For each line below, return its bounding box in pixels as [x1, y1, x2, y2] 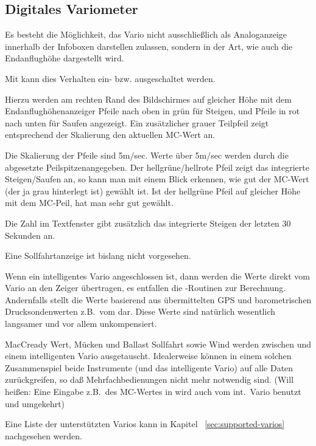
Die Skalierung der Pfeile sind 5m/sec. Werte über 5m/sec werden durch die [5, 148, 289, 161]
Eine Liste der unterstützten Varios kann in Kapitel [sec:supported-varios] [5, 417, 285, 430]
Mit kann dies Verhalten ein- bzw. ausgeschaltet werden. [5, 72, 216, 84]
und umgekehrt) [5, 397, 65, 410]
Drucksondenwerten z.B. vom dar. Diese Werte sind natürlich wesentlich [5, 305, 276, 318]
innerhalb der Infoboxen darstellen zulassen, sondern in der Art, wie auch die [5, 39, 293, 52]
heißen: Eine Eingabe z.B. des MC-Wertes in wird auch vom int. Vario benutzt [5, 385, 301, 398]
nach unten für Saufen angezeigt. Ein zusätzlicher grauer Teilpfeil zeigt [5, 116, 269, 129]
